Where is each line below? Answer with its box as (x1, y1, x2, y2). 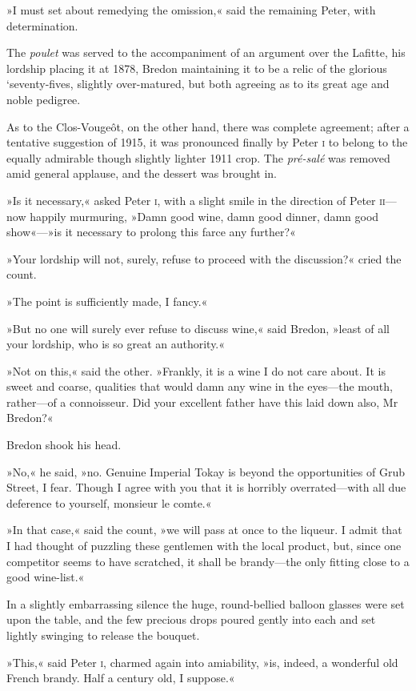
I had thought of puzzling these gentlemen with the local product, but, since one (6, 537, 402, 554)
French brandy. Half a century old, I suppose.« (6, 669, 235, 686)
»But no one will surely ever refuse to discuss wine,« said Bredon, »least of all (6, 319, 390, 336)
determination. (6, 17, 78, 34)
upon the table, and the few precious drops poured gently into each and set (6, 611, 376, 628)
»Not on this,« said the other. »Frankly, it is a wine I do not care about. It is (6, 362, 386, 379)
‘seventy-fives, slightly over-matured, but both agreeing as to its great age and (6, 75, 390, 92)
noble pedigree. (6, 90, 81, 107)
